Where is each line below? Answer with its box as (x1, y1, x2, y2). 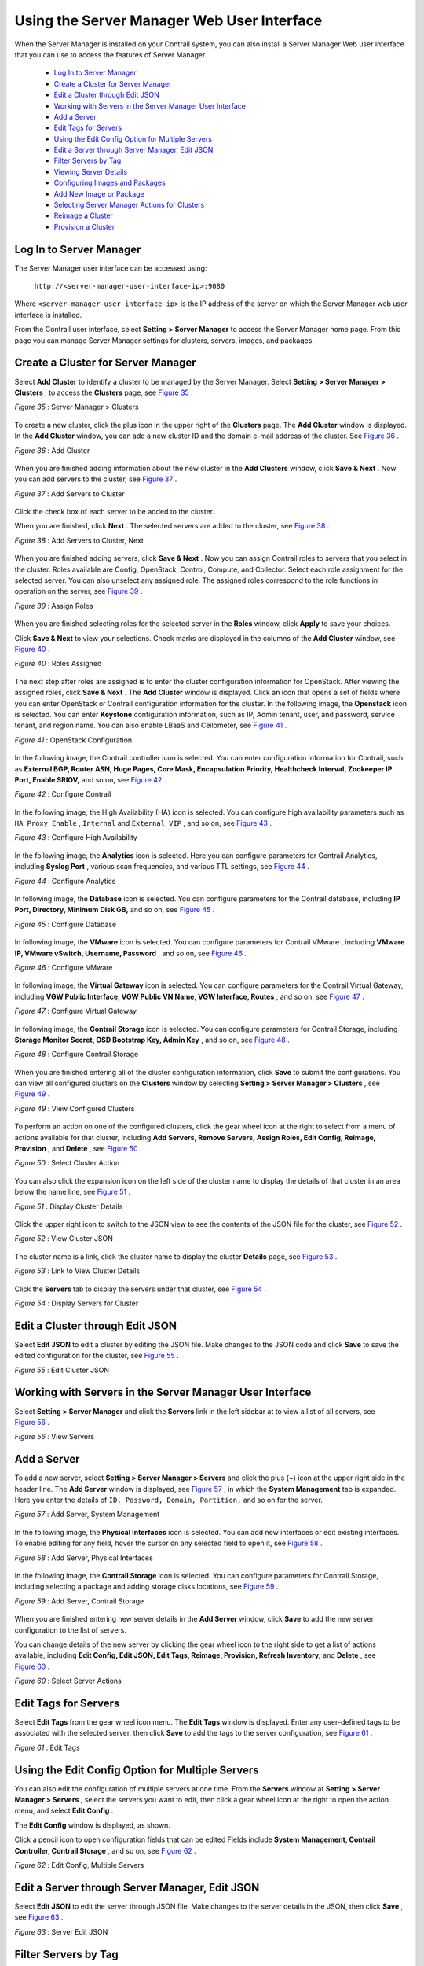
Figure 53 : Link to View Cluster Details (14, 1266, 141, 1276)
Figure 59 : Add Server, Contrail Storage (14, 1596, 144, 1606)
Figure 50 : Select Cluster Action (14, 1158, 120, 1168)
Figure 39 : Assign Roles (14, 601, 93, 610)
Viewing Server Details (53, 167, 128, 176)
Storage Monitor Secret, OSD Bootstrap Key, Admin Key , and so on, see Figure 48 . (14, 1035, 290, 1044)
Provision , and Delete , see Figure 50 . (14, 1144, 142, 1154)
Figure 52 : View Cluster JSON (14, 1234, 113, 1243)
